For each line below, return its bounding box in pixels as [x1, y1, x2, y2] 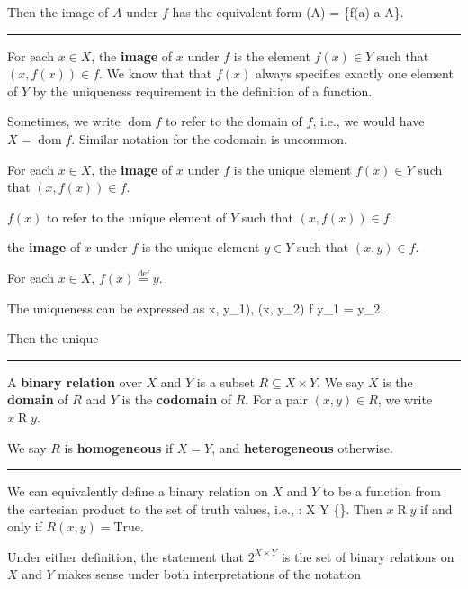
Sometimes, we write [7, 112, 121, 131]
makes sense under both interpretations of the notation [58, 565, 362, 584]
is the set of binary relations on [281, 547, 454, 566]
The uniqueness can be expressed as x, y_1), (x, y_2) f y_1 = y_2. [7, 298, 384, 317]
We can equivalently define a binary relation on [7, 482, 268, 501]
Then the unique [7, 329, 99, 348]
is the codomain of [121, 390, 232, 409]
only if [7, 517, 42, 536]
